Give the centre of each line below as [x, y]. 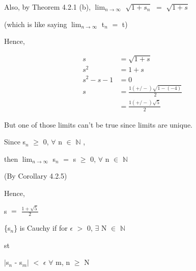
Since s [15, 142]
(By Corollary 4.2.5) [36, 176]
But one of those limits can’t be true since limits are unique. [99, 124]
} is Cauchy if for [41, 228]
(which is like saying [36, 24]
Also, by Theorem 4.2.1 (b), [48, 7]
